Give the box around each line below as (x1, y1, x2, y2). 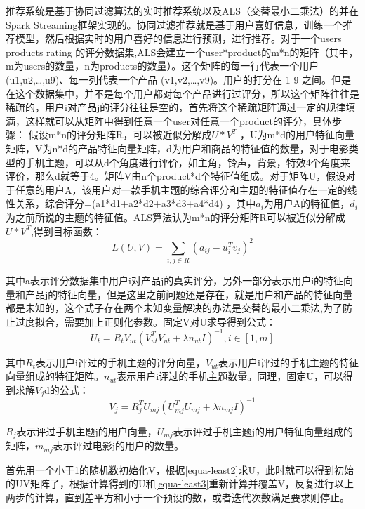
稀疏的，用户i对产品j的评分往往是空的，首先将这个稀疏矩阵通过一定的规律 (6, 100, 346, 114)
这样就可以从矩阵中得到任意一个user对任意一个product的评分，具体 (25, 113, 332, 128)
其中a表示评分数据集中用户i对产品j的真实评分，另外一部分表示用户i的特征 (6, 272, 344, 287)
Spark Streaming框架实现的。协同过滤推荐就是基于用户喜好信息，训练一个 (6, 17, 343, 32)
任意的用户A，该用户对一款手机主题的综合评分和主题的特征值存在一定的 (15, 182, 347, 197)
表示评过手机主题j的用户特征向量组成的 (173, 423, 354, 438)
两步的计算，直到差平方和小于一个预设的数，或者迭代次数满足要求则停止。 (6, 490, 350, 505)
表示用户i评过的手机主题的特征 (218, 355, 359, 369)
